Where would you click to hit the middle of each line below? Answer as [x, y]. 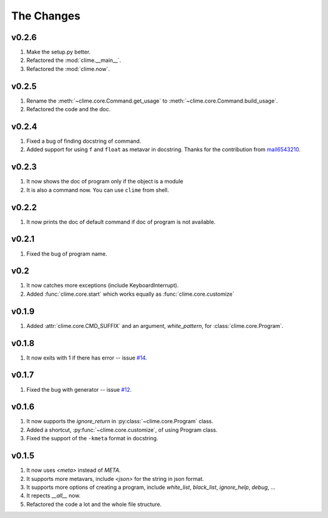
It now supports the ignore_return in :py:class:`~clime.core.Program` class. [120, 421]
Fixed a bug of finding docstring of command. [84, 141]
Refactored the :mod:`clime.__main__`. [74, 60]
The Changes [46, 16]
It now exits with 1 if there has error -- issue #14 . [87, 358]
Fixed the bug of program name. [67, 254]
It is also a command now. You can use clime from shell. [98, 190]
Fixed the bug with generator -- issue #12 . [79, 389]
